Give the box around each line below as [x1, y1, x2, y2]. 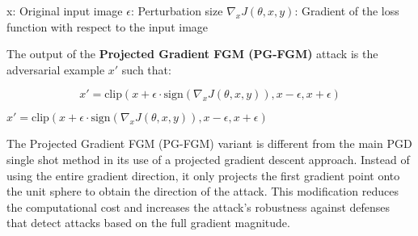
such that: [121, 61, 171, 78]
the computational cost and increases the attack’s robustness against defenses [6, 198, 391, 215]
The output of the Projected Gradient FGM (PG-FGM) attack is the [6, 45, 378, 62]
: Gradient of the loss [294, 2, 399, 19]
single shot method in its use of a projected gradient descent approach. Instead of [6, 150, 410, 167]
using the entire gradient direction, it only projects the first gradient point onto [6, 166, 400, 183]
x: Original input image [6, 2, 123, 19]
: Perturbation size [130, 2, 223, 19]
